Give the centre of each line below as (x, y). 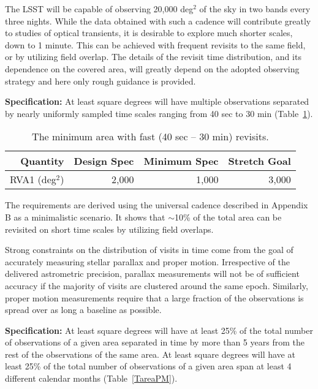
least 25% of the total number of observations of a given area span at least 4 (148, 366)
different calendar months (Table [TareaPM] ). (91, 378)
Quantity (42, 161)
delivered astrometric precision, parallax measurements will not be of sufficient (152, 274)
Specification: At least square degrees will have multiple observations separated (157, 101)
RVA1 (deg (33, 179)
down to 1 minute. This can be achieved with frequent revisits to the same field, (155, 44)
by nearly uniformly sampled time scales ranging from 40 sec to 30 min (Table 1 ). (159, 113)
